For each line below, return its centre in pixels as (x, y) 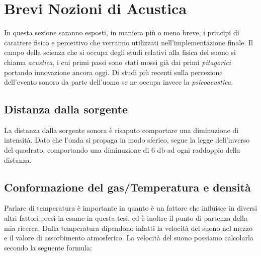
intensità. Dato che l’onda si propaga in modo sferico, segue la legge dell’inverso (127, 140)
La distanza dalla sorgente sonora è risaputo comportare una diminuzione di (121, 130)
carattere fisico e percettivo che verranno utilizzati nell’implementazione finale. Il (128, 42)
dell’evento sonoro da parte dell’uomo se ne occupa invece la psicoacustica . (119, 82)
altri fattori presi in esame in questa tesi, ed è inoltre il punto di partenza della (126, 218)
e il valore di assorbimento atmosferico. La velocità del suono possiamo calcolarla (129, 238)
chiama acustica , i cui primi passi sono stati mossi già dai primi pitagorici (118, 62)
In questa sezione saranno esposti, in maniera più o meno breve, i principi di (122, 33)
